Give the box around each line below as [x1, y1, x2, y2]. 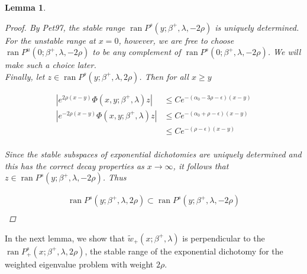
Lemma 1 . [5, 1, 46, 13]
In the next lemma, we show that [5, 231, 125, 244]
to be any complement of [92, 46, 181, 58]
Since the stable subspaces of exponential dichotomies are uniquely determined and [5, 147, 302, 160]
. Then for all [139, 70, 189, 82]
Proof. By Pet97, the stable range [5, 21, 125, 33]
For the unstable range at [5, 34, 96, 46]
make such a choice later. [5, 59, 96, 71]
